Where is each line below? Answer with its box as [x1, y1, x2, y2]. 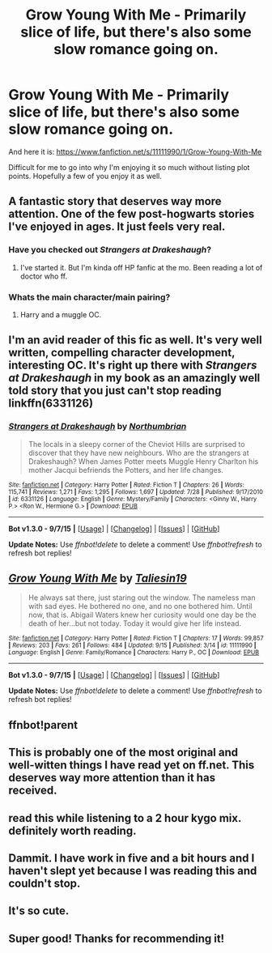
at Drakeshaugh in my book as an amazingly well [8, 371, 261, 385]
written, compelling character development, [8, 346, 236, 360]
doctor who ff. [19, 271, 67, 281]
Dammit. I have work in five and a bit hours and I [8, 851, 255, 865]
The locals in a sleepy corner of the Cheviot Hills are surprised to [28, 439, 245, 449]
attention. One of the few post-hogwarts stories [8, 207, 255, 221]
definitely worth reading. [8, 823, 137, 837]
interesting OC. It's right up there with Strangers [8, 359, 257, 372]
